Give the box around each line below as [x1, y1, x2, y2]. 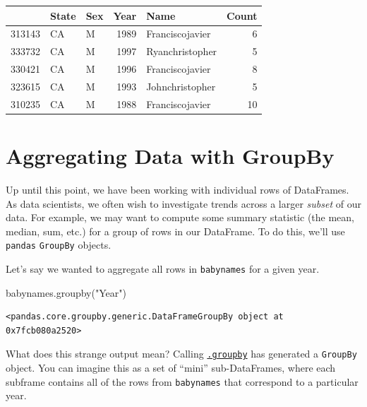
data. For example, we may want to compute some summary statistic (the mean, [6, 210, 355, 225]
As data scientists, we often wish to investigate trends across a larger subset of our [6, 196, 361, 211]
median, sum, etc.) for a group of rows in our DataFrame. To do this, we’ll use [6, 223, 345, 238]
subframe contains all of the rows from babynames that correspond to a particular [6, 374, 359, 389]
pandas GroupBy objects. [6, 237, 112, 252]
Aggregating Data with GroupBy [6, 141, 335, 170]
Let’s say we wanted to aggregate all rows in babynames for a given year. [6, 261, 320, 276]
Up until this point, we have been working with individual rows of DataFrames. [6, 182, 349, 196]
